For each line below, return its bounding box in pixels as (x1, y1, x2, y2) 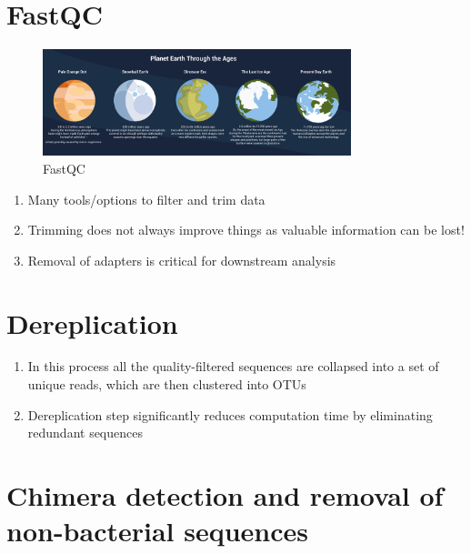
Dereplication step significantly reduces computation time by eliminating (27, 405, 433, 424)
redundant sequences (27, 423, 143, 442)
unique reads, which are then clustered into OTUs (27, 375, 306, 394)
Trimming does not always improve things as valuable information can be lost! (27, 220, 465, 239)
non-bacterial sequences (6, 512, 309, 549)
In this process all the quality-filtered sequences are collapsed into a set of (27, 357, 439, 376)
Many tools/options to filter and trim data (27, 189, 266, 208)
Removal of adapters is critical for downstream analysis (27, 250, 336, 269)
